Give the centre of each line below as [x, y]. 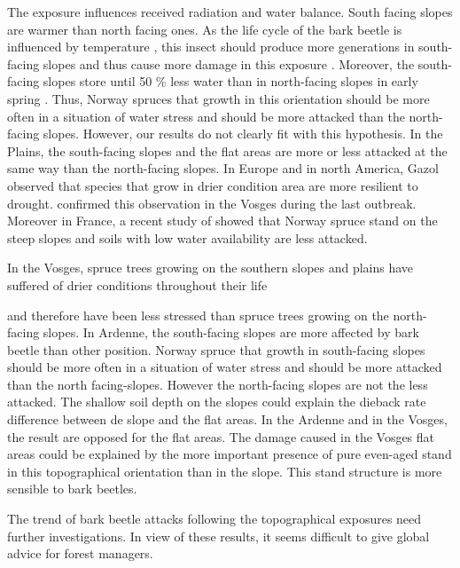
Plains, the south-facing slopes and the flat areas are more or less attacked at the [227, 150]
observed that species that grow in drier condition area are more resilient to [213, 185]
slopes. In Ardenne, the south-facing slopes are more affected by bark [231, 332]
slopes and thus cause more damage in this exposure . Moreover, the [229, 63]
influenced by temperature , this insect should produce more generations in [211, 47]
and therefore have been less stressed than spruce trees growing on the [198, 315]
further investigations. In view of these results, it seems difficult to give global [218, 536]
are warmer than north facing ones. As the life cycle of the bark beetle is [205, 29]
